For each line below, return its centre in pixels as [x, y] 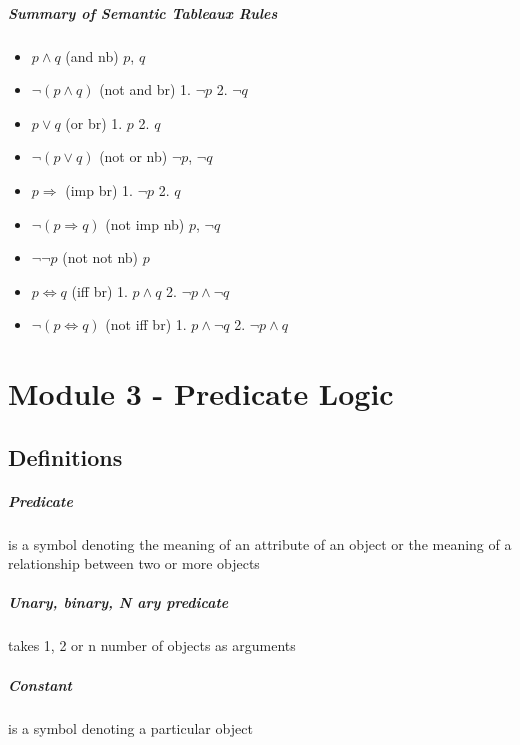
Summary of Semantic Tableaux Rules [143, 12]
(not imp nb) [145, 223]
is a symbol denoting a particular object [130, 727]
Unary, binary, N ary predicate [118, 602]
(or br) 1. [94, 122]
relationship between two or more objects [134, 563]
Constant [40, 684]
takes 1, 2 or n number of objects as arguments [152, 645]
